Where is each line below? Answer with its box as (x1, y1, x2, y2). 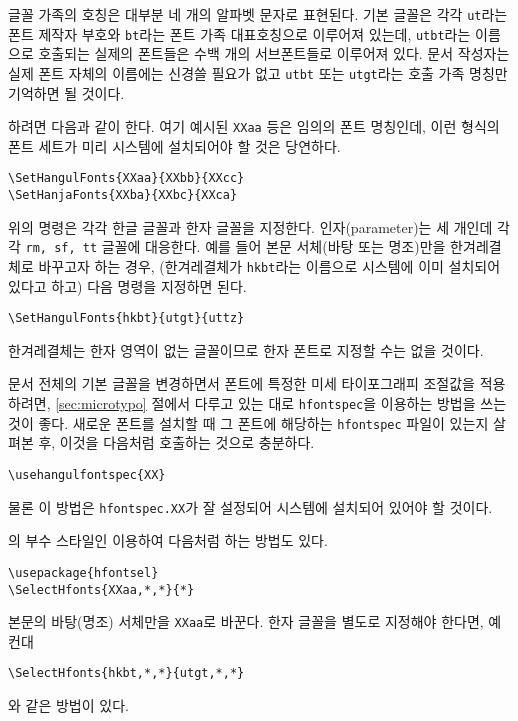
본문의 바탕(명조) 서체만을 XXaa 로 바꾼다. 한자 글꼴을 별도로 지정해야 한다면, (8, 611, 484, 632)
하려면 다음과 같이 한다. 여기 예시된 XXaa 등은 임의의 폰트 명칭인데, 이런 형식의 (8, 116, 500, 137)
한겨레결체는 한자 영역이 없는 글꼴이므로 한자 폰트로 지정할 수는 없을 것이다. (8, 339, 484, 360)
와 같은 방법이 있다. (8, 695, 129, 716)
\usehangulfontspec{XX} (8, 467, 166, 482)
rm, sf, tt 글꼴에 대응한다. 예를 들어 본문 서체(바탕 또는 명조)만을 (25, 236, 446, 257)
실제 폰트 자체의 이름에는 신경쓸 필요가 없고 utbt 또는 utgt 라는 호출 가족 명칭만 (8, 62, 508, 83)
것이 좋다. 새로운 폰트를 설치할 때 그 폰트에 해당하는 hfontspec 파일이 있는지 (8, 412, 489, 433)
